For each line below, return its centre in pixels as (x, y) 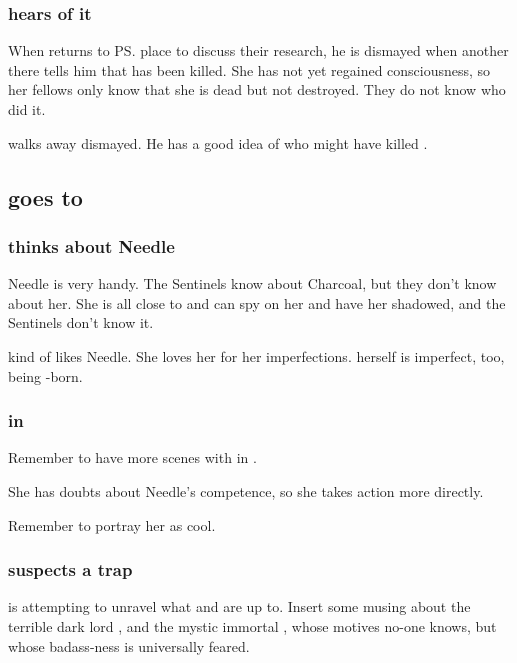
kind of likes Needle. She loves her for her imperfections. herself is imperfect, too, (256, 355)
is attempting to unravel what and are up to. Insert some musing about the (239, 606)
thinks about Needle (91, 245)
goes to (45, 196)
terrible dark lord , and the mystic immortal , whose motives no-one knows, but (252, 625)
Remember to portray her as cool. (112, 524)
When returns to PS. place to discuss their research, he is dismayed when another (258, 50)
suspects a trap (70, 569)
